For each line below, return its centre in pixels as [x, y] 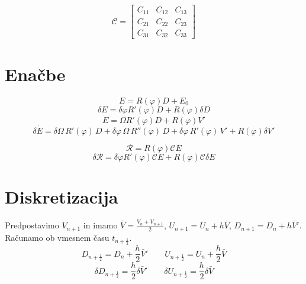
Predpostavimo [32, 225]
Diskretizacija [62, 197]
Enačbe [35, 74]
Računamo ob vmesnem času [57, 237]
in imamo [100, 225]
